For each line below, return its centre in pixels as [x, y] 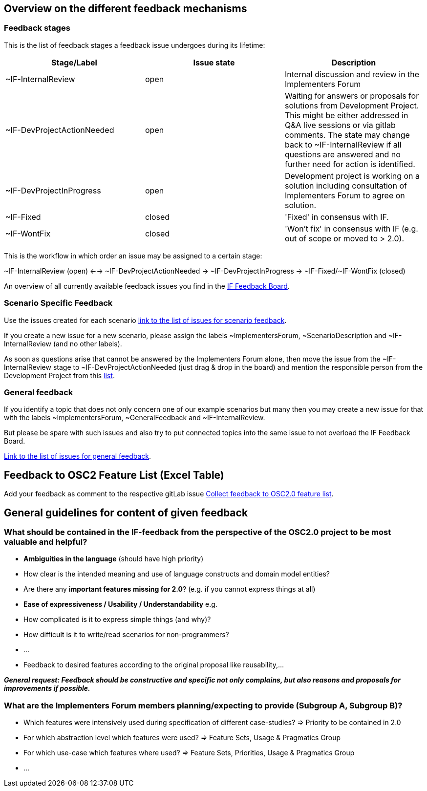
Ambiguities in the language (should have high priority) [114, 559]
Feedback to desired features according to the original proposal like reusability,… [154, 665]
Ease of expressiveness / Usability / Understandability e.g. [120, 604]
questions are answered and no [342, 154]
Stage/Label [74, 62]
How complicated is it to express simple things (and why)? [117, 620]
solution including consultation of [346, 185]
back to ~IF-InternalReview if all [343, 144]
